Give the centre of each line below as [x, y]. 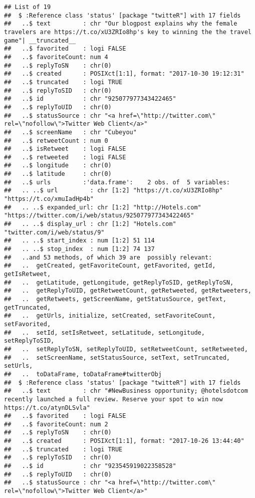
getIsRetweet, [28, 274]
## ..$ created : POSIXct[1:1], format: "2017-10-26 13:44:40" [124, 441]
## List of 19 [28, 7]
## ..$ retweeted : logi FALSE [65, 157]
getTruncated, [28, 307]
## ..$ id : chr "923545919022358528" [90, 466]
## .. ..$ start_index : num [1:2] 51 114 [79, 241]
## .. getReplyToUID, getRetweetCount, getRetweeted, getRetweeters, [128, 291]
